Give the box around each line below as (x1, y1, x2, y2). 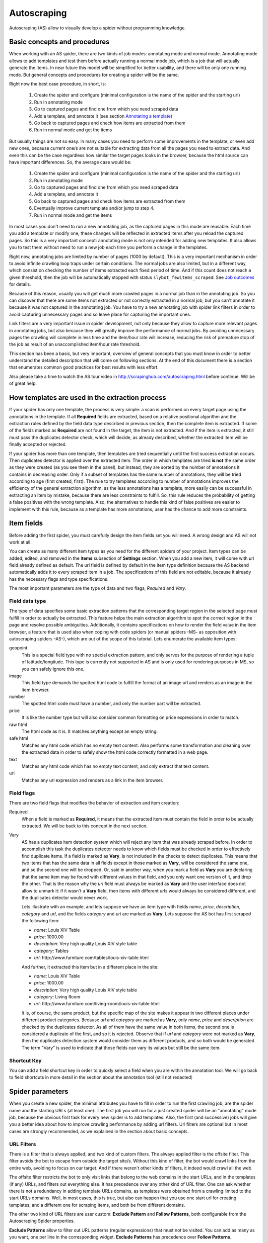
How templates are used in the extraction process (9, 393, 166, 402)
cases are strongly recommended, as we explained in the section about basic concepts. (9, 1128, 189, 1134)
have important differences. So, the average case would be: (9, 159, 132, 165)
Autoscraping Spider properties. (9, 1218, 75, 1224)
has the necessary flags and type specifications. (9, 576, 109, 582)
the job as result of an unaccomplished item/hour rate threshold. (9, 341, 141, 348)
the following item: (21, 918, 60, 924)
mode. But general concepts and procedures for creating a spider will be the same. (9, 72, 179, 78)
